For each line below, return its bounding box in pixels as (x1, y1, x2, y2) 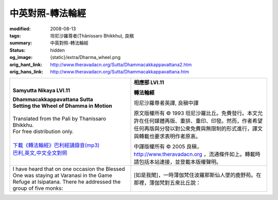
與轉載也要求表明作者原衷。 (133, 133, 201, 140)
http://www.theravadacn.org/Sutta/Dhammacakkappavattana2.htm (50, 62, 192, 68)
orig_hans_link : (9, 68, 43, 74)
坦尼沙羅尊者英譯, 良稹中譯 (133, 99, 199, 107)
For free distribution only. (12, 128, 74, 135)
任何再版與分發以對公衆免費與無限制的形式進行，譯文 (133, 125, 263, 132)
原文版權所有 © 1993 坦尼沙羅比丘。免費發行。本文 (133, 110, 258, 117)
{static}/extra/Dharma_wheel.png (50, 54, 121, 61)
